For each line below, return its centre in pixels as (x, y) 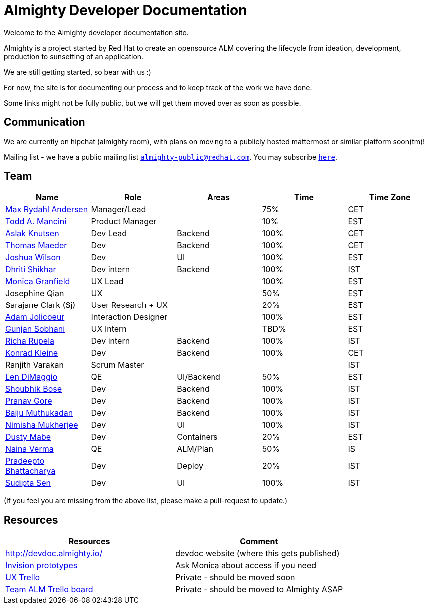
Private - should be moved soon (235, 577)
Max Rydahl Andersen (47, 209)
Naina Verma (30, 449)
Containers (197, 437)
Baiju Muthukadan (39, 413)
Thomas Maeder (36, 245)
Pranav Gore (29, 401)
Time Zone (390, 197)
